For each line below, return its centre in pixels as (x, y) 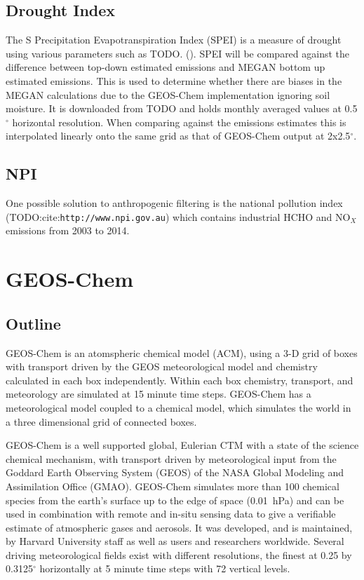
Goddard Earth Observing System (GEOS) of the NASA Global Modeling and (175, 472)
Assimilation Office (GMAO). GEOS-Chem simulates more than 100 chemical (173, 486)
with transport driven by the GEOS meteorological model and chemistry (162, 366)
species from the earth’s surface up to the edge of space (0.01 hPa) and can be (175, 500)
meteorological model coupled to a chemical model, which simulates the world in (178, 407)
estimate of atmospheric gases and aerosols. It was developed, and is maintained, (179, 527)
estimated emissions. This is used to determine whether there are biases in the (174, 80)
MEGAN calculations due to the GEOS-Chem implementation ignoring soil (168, 94)
